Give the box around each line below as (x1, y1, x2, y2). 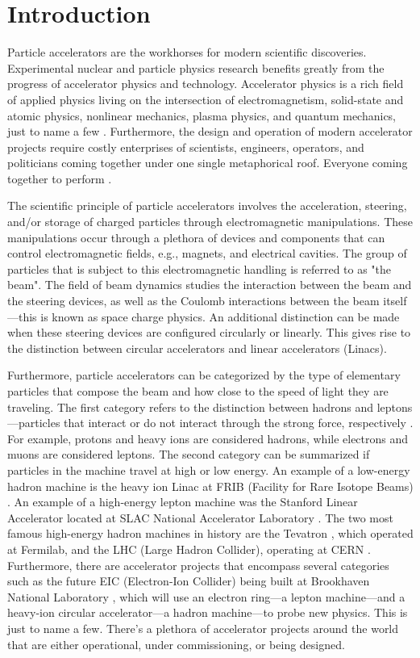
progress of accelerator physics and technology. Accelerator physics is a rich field (7, 75, 404, 92)
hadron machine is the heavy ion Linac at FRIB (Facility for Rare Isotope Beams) (7, 477, 414, 494)
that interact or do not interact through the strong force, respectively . (64, 414, 414, 431)
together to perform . (7, 170, 112, 187)
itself (383, 292, 407, 309)
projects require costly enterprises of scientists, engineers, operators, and (7, 138, 364, 155)
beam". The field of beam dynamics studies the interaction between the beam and (7, 276, 412, 293)
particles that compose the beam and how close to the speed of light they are (7, 383, 389, 399)
